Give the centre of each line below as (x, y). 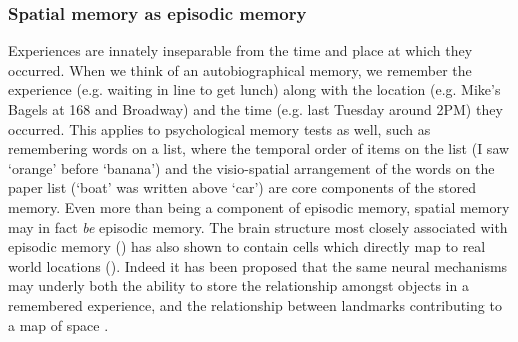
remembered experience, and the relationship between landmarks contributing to (255, 304)
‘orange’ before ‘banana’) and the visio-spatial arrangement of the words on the (251, 167)
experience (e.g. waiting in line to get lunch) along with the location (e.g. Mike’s (254, 89)
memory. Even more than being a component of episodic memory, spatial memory (259, 206)
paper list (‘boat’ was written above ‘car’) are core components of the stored (242, 187)
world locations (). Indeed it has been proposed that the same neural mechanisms (258, 265)
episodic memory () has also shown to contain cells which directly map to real (247, 246)
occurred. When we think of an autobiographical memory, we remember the (240, 69)
